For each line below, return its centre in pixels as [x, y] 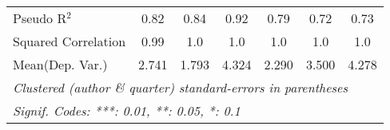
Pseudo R [40, 18]
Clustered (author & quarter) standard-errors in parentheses [180, 87]
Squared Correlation [70, 41]
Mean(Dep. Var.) [60, 64]
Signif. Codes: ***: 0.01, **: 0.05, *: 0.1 [127, 110]
